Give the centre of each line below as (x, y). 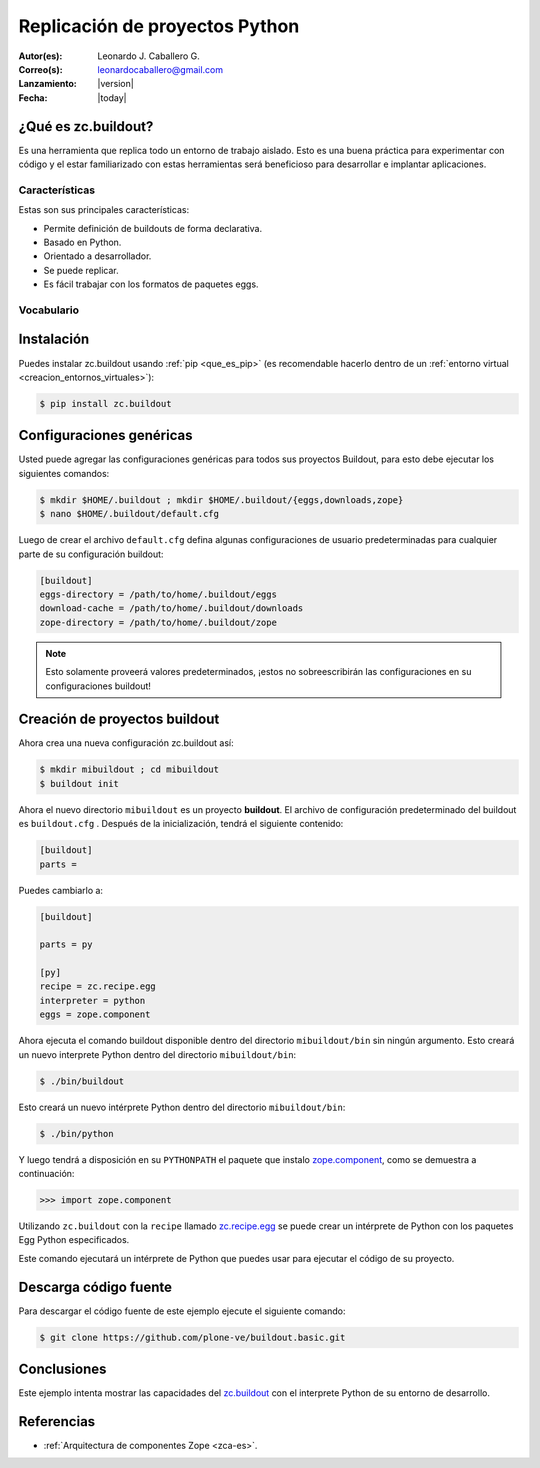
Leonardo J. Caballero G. (148, 56)
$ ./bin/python (76, 1133)
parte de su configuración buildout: (91, 554)
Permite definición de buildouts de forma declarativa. (153, 228)
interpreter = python (92, 1000)
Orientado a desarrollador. (97, 256)
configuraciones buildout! (98, 686)
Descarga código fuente (95, 1286)
